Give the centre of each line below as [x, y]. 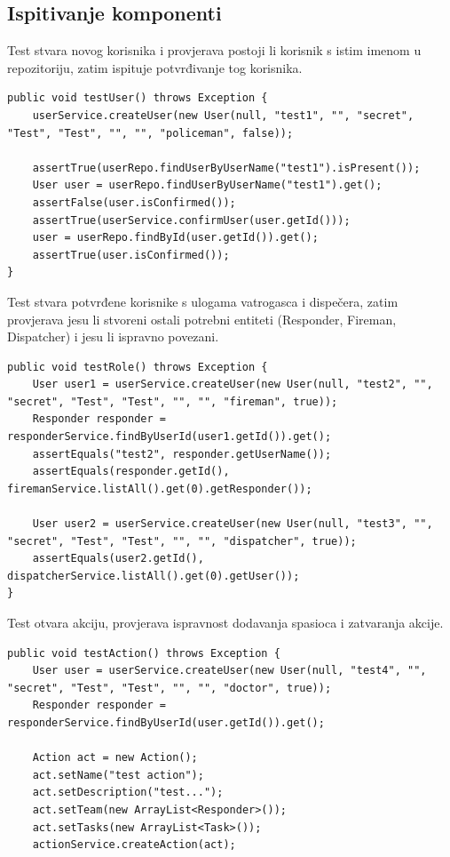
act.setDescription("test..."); [128, 793]
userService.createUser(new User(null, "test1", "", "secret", [223, 115]
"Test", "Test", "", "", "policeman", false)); [150, 133]
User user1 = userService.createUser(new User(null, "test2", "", [233, 384]
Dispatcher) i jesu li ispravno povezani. [113, 336]
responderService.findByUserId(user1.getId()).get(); [170, 437]
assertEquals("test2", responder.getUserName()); [182, 454]
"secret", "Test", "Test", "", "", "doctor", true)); [170, 688]
